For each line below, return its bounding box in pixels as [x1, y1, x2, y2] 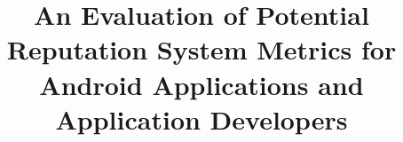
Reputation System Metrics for [6, 31, 397, 67]
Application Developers [55, 100, 348, 137]
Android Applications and [39, 66, 364, 102]
